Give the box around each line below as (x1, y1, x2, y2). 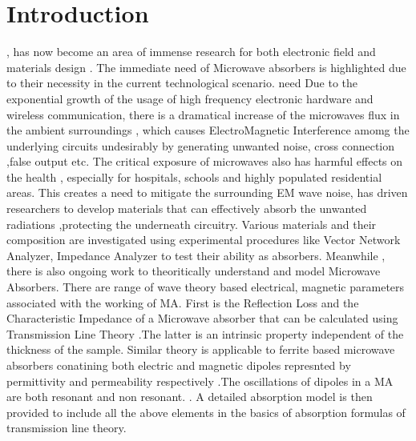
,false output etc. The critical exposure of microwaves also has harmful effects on (6, 153, 403, 170)
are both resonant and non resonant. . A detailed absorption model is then (6, 388, 373, 405)
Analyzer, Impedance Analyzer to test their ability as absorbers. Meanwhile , (6, 247, 386, 263)
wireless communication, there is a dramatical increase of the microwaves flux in (6, 106, 400, 122)
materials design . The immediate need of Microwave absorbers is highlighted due (6, 58, 406, 75)
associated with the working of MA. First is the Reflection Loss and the (6, 294, 359, 311)
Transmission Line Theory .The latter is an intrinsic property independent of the (6, 325, 404, 342)
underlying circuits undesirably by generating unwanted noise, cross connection (6, 137, 395, 154)
